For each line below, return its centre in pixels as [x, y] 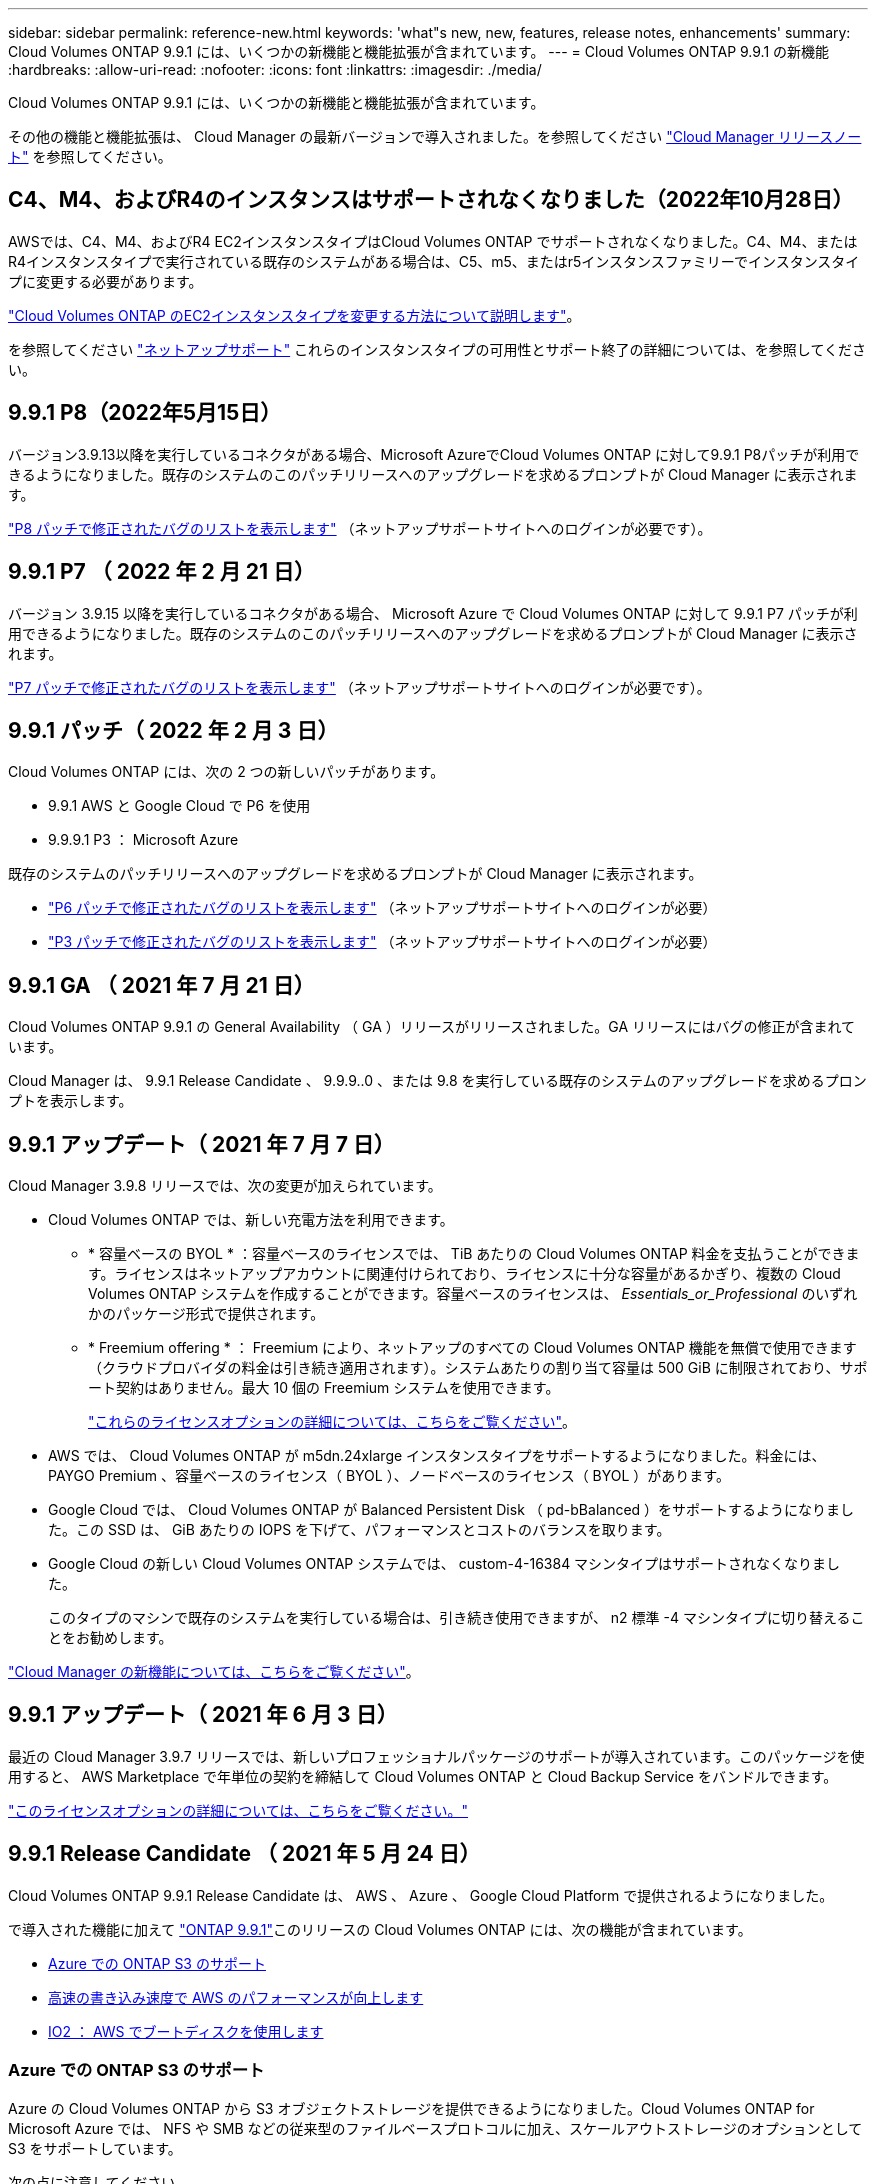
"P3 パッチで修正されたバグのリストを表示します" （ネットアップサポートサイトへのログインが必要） [382, 942]
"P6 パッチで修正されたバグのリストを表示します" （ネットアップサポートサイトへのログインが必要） [382, 908]
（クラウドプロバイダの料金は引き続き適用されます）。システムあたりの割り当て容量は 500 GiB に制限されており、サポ [478, 1368]
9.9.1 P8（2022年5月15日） [145, 413]
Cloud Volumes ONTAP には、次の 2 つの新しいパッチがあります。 [226, 772]
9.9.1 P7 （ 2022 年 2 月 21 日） [161, 572]
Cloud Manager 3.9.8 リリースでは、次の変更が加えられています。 [225, 1186]
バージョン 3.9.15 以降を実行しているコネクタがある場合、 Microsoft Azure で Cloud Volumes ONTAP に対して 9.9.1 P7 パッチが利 [433, 613]
